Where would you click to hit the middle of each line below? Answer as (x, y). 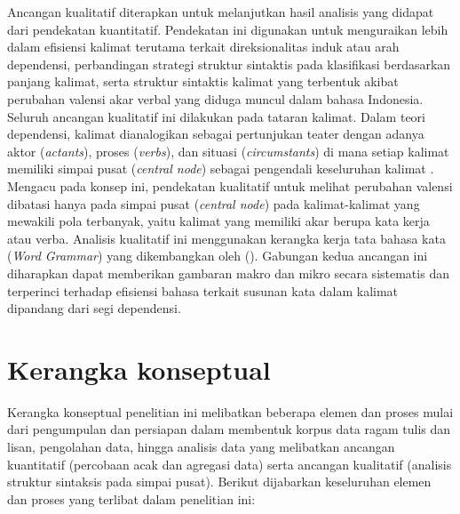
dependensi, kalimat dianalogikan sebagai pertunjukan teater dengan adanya (216, 134)
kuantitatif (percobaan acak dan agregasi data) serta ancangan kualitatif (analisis (230, 464)
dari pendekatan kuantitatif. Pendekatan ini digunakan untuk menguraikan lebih (228, 29)
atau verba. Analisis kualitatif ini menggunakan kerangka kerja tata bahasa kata (226, 238)
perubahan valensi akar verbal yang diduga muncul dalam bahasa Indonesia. (215, 98)
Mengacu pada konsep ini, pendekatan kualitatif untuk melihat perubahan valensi (230, 185)
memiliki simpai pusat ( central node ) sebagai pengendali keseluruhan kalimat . (221, 169)
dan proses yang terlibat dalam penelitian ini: (131, 498)
